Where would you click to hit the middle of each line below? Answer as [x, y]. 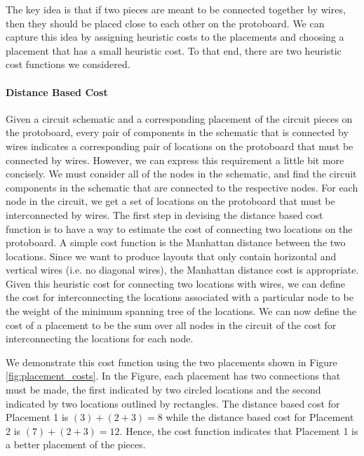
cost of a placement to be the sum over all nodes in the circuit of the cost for [171, 324]
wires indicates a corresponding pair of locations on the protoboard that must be [180, 146]
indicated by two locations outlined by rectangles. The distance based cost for [173, 403]
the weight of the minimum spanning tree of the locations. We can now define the [181, 311]
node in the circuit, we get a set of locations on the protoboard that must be [170, 201]
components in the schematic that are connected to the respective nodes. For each [182, 187]
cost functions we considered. [68, 64]
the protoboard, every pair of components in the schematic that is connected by [177, 132]
